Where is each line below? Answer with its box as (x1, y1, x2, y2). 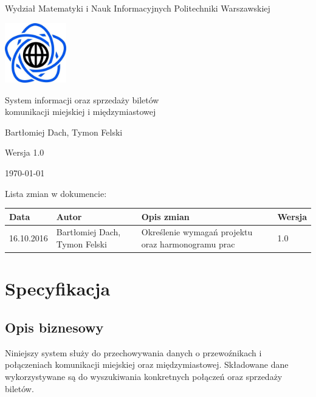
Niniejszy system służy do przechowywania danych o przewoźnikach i (5, 346, 262, 359)
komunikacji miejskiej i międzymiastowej (5, 105, 156, 118)
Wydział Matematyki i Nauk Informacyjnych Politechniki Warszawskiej (5, 2, 270, 14)
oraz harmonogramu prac (141, 238, 235, 250)
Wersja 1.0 (5, 146, 44, 159)
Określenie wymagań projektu (141, 226, 253, 238)
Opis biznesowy (5, 317, 104, 336)
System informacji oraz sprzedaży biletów (5, 93, 159, 106)
